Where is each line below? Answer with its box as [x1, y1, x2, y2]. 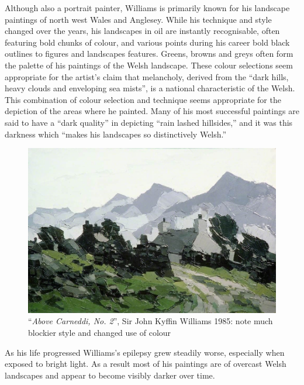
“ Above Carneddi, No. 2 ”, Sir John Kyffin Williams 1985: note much [28, 315, 273, 327]
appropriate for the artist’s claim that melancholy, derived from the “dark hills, [5, 70, 289, 82]
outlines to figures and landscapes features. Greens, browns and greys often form [5, 47, 293, 60]
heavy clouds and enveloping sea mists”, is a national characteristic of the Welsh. [5, 82, 295, 94]
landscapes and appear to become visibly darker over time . [5, 369, 215, 381]
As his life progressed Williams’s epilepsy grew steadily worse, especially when [5, 346, 285, 358]
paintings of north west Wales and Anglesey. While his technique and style [5, 13, 272, 25]
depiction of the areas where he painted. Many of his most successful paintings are [5, 105, 299, 117]
